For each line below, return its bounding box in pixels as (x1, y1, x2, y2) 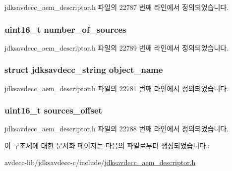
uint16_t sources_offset (4, 104, 102, 116)
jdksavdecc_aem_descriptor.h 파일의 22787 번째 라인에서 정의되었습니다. (4, 2, 229, 12)
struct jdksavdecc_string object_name (4, 63, 163, 76)
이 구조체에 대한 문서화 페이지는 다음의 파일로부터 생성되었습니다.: (4, 140, 210, 151)
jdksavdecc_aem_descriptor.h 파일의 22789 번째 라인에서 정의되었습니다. (4, 42, 229, 53)
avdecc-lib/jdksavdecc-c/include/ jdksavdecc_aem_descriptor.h (4, 157, 196, 167)
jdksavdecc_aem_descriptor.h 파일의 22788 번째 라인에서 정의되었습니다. (4, 123, 229, 134)
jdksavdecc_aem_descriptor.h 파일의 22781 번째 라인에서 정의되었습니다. (4, 83, 229, 93)
